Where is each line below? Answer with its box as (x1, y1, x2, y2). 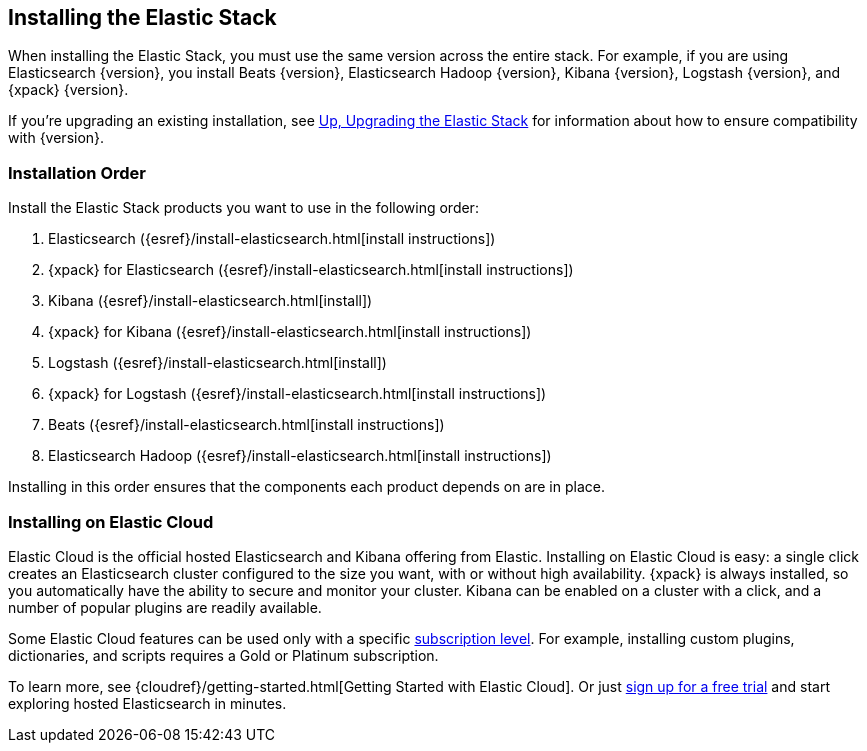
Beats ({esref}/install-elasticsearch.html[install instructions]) (48, 416, 445, 434)
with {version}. (8, 129, 105, 147)
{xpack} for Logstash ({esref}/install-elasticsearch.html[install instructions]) (48, 385, 547, 403)
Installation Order (8, 162, 146, 183)
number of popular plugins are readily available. (8, 598, 322, 616)
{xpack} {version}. (8, 81, 129, 99)
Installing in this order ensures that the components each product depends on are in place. (8, 478, 605, 496)
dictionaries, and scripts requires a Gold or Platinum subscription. (8, 646, 439, 664)
